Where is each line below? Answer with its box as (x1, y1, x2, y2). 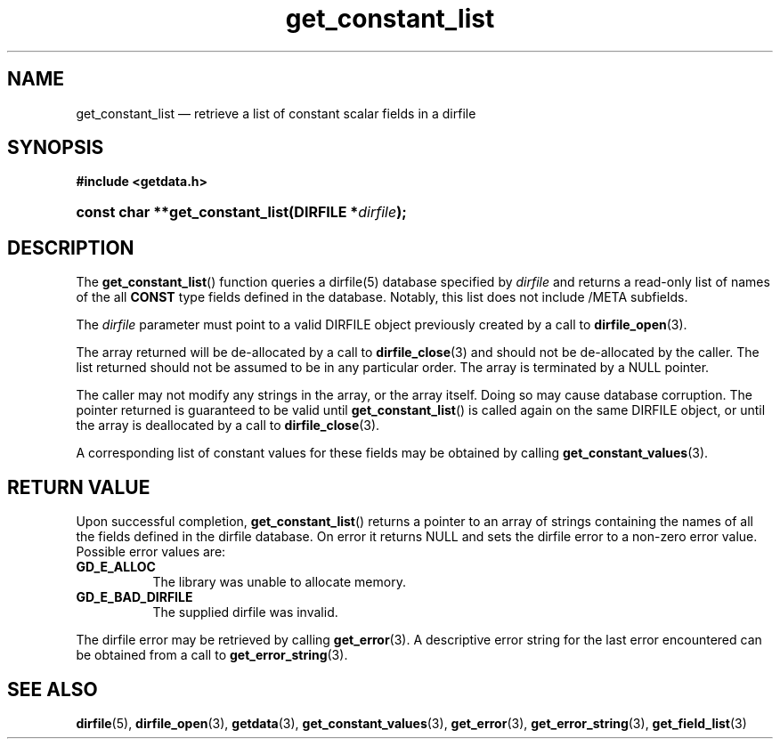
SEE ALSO (7, 677, 98, 701)
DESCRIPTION (7, 236, 134, 259)
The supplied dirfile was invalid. (152, 604, 338, 620)
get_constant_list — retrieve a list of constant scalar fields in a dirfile (76, 105, 476, 121)
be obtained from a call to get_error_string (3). (76, 647, 348, 663)
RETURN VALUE (7, 475, 150, 499)
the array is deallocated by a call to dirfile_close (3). (76, 418, 380, 434)
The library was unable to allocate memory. (152, 574, 406, 590)
